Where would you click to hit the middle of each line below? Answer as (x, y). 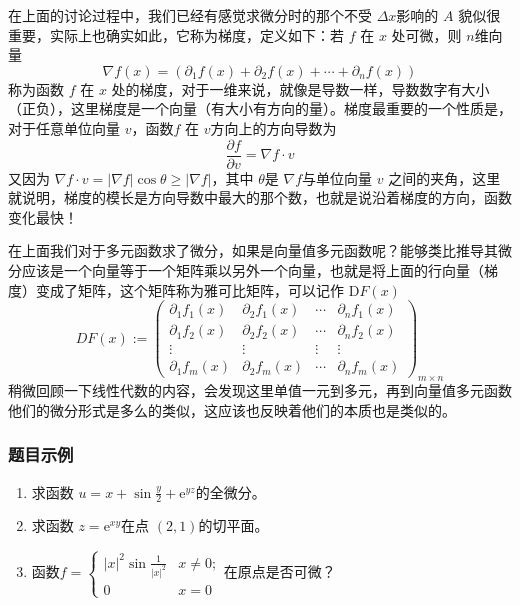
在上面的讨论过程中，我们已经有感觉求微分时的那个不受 (190, 15)
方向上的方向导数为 (273, 127)
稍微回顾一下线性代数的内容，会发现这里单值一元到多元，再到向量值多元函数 (260, 390)
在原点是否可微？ (279, 571)
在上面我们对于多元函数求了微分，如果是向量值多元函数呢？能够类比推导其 (253, 250)
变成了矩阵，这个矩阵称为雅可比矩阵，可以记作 (189, 289)
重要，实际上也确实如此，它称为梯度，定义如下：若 (176, 34)
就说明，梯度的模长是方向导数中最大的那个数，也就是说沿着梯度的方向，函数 (260, 197)
